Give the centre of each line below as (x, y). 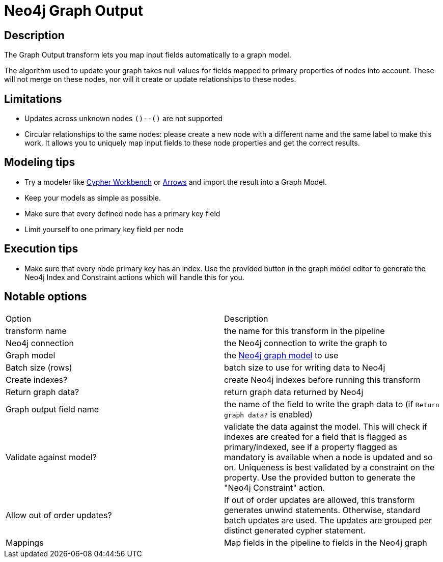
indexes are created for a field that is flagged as (316, 437)
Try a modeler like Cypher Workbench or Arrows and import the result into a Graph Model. (176, 182)
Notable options (46, 297)
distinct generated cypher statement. (295, 530)
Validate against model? (51, 457)
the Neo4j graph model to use (281, 355)
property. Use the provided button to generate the (320, 477)
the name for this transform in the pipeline (304, 331)
